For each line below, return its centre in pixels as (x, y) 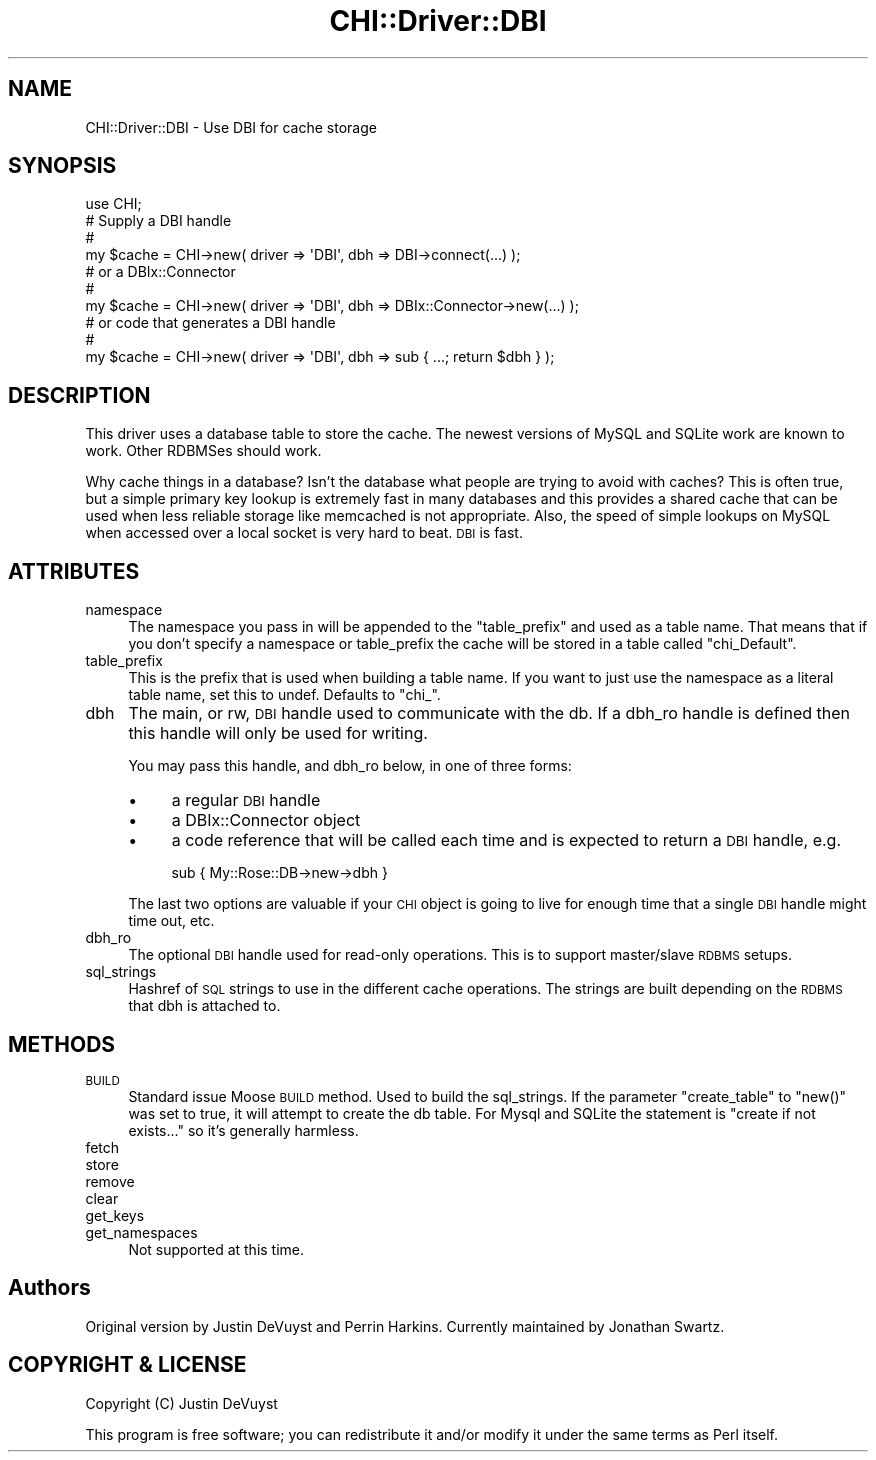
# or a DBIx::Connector (160, 272)
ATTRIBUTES (74, 571)
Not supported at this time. (216, 1249)
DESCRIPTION (79, 395)
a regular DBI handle (246, 800)
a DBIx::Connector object (266, 820)
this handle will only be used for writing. (278, 733)
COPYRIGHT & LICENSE (127, 1365)
